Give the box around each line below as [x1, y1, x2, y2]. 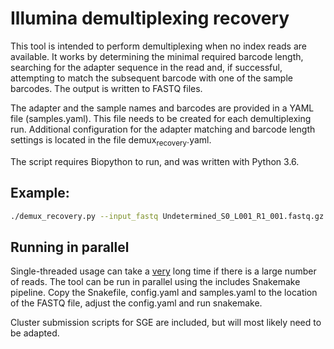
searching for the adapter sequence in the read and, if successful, [10, 61, 283, 73]
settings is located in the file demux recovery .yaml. [10, 133, 212, 148]
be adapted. [10, 327, 60, 339]
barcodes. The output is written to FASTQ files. [10, 82, 203, 94]
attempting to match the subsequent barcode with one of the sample [10, 72, 293, 84]
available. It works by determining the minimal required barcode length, [10, 50, 304, 62]
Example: [10, 185, 70, 202]
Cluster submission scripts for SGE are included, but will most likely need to [10, 317, 322, 329]
